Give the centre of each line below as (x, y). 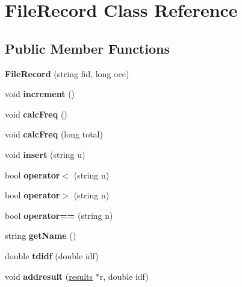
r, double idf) (124, 276)
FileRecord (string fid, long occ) (67, 73)
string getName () (41, 235)
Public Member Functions (87, 48)
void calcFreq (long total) (54, 134)
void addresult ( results (49, 276)
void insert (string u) (45, 154)
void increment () (40, 94)
